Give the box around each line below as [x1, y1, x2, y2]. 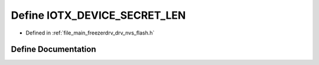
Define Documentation [11, 45, 96, 54]
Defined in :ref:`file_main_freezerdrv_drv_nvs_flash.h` [25, 29, 155, 36]
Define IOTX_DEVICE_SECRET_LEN [11, 9, 186, 22]
